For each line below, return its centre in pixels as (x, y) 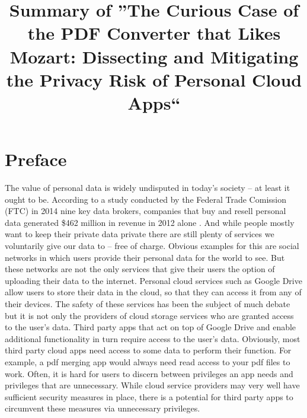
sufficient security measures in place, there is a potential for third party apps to (149, 396)
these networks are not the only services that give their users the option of (140, 269)
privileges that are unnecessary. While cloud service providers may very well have (152, 385)
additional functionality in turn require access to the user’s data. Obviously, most (153, 338)
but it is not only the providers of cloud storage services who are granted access (149, 315)
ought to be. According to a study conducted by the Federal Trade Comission (145, 199)
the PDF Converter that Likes (154, 33)
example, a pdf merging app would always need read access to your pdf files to (148, 361)
